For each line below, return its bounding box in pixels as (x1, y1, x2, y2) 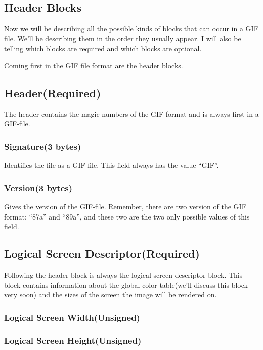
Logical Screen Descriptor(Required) (4, 246, 200, 261)
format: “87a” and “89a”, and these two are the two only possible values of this (4, 211, 250, 222)
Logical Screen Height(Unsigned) (4, 334, 142, 346)
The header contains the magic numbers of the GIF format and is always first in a (4, 108, 259, 119)
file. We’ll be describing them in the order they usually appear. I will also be (4, 33, 241, 43)
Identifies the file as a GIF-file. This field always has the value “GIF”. (4, 160, 219, 170)
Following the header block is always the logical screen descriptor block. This (4, 269, 243, 280)
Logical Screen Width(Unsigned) (4, 311, 140, 323)
